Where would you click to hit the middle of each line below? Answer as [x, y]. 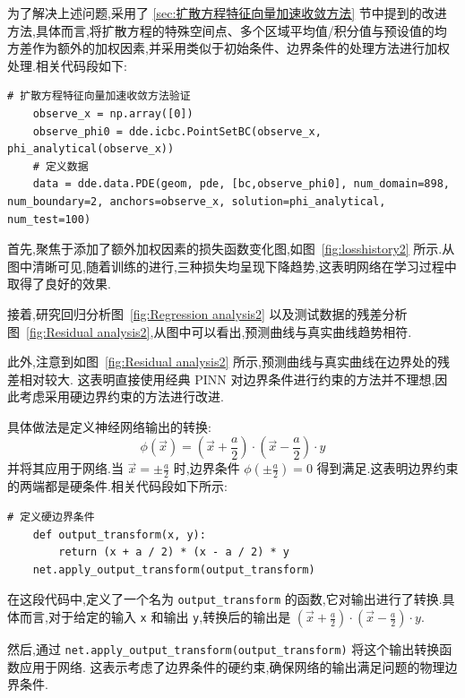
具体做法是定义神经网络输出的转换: [109, 426]
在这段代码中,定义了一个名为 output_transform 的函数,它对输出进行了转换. [225, 599]
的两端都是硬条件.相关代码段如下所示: [117, 486]
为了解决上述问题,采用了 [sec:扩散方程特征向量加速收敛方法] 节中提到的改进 [227, 13]
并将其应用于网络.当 [65, 468]
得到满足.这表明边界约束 [387, 468]
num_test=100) [49, 219]
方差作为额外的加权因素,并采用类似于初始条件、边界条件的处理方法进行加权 [228, 48]
